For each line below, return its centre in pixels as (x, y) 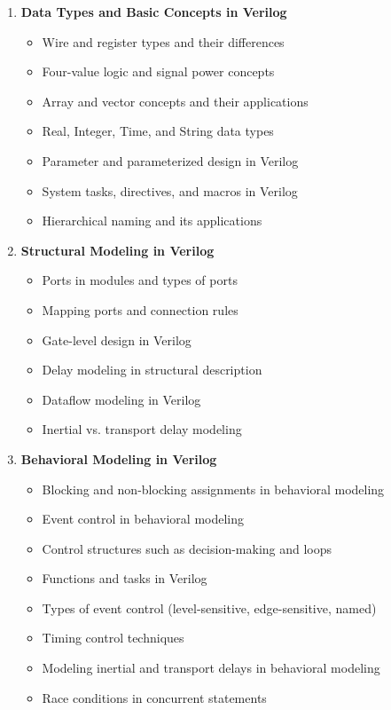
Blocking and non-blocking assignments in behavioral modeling (213, 489)
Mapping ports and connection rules (140, 309)
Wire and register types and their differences (163, 41)
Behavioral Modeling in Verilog (119, 458)
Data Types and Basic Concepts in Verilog (154, 12)
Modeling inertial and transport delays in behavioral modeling (211, 668)
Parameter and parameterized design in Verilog (170, 160)
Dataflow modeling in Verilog (121, 399)
